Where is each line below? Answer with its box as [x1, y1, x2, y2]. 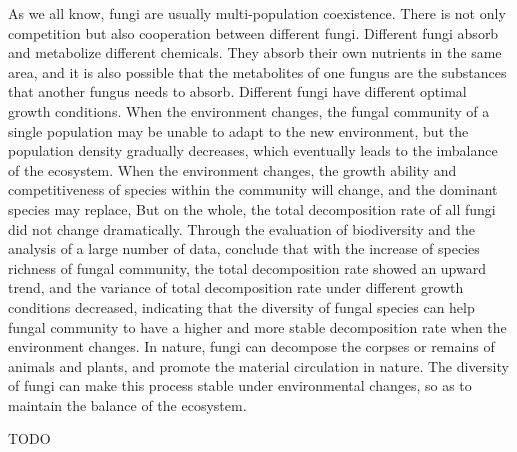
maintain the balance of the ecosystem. [8, 394, 247, 415]
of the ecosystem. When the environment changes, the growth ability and [8, 159, 457, 180]
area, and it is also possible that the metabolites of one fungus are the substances [8, 61, 507, 82]
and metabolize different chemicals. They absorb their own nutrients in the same [8, 42, 502, 63]
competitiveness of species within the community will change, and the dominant [8, 179, 498, 200]
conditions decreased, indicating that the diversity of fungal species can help [8, 296, 475, 317]
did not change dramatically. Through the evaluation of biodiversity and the [8, 218, 475, 239]
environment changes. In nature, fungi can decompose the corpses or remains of [8, 336, 495, 357]
